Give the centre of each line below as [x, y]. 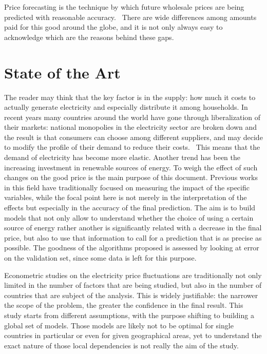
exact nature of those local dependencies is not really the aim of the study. [121, 345]
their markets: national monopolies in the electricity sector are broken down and [131, 127]
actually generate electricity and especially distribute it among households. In [126, 107]
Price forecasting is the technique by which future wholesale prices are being [124, 7]
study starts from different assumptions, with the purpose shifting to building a [129, 315]
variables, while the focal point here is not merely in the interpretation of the [126, 197]
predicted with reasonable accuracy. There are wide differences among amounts [130, 17]
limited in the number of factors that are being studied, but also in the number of [133, 285]
